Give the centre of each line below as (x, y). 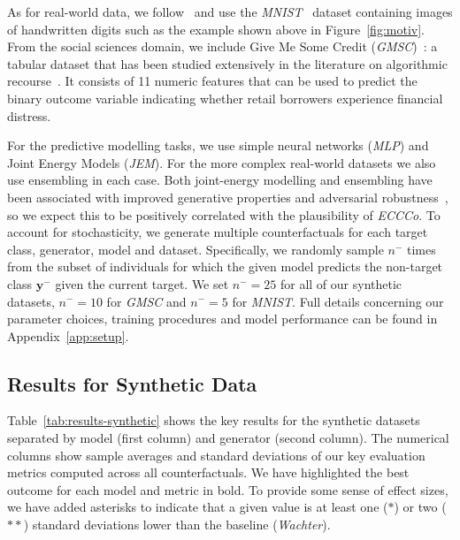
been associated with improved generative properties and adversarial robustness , (228, 197)
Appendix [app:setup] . (68, 335)
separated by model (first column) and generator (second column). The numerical (228, 438)
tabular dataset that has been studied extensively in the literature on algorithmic (227, 63)
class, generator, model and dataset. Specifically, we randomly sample (195, 249)
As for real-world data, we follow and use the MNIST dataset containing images (230, 11)
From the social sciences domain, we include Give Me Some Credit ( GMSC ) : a (222, 46)
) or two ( (420, 507)
